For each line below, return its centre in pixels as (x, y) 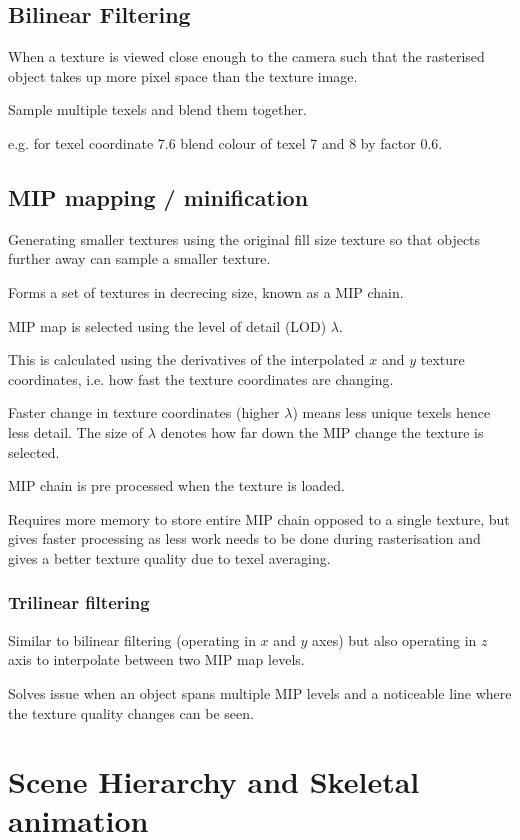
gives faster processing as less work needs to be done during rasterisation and (244, 538)
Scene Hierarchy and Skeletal (214, 781)
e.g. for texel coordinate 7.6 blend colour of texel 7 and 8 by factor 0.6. (225, 142)
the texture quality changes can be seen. (131, 712)
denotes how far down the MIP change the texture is (322, 431)
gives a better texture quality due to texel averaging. (169, 557)
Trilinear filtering (79, 602)
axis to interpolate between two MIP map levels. (156, 659)
